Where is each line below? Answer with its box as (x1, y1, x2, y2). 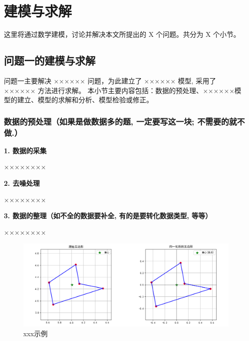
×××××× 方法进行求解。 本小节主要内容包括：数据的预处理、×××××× (4, 85, 235, 95)
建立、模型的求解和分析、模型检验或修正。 (17, 95, 153, 105)
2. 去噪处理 (4, 178, 40, 188)
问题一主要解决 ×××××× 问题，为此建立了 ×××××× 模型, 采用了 (4, 75, 216, 85)
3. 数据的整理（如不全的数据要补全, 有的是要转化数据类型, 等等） (4, 211, 212, 221)
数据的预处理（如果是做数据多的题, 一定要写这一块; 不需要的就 (4, 115, 237, 127)
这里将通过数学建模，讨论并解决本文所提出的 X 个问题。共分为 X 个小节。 (4, 29, 240, 39)
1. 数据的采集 (4, 145, 47, 155)
